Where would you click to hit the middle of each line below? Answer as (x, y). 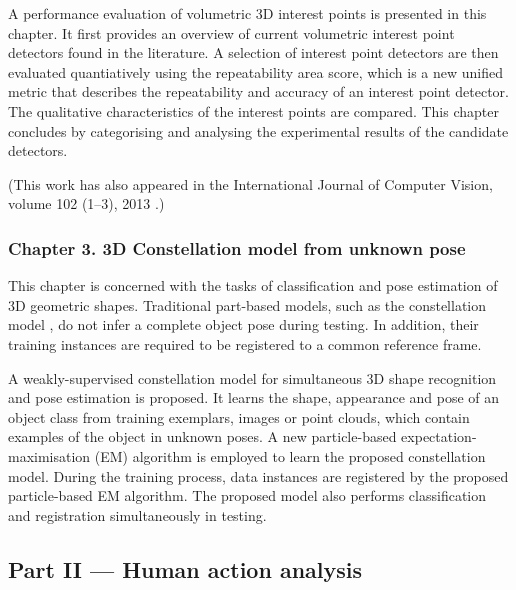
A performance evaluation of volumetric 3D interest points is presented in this (247, 13)
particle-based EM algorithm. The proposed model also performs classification (247, 495)
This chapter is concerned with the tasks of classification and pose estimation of (253, 285)
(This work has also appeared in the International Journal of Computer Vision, (250, 183)
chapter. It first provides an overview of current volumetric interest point (231, 32)
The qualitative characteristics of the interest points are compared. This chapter (253, 110)
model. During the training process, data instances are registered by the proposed (258, 475)
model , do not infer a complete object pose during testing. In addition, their (243, 324)
